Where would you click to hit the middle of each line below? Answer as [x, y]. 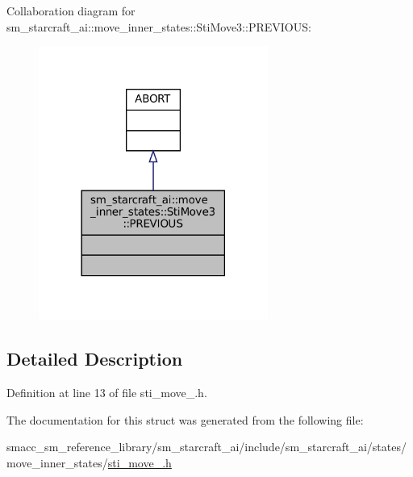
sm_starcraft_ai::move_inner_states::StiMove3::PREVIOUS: [159, 26]
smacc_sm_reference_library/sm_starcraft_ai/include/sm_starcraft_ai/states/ [206, 447]
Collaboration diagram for [71, 10]
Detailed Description [95, 359]
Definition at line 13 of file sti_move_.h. [107, 392]
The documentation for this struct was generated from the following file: [185, 419]
